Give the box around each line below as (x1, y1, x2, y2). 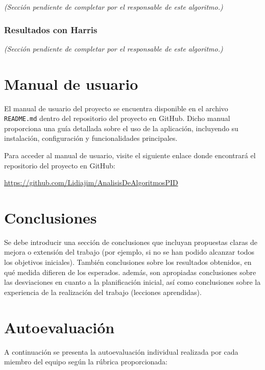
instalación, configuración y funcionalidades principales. (4, 133, 178, 143)
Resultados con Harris (4, 23, 98, 36)
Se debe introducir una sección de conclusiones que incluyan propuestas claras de (4, 236, 258, 247)
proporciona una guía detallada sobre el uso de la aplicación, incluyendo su (4, 122, 238, 133)
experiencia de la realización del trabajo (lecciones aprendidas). (4, 286, 202, 297)
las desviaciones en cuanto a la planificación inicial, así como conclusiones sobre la (4, 277, 261, 287)
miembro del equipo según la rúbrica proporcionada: (4, 356, 167, 367)
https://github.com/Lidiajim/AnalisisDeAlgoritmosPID (4, 177, 178, 188)
